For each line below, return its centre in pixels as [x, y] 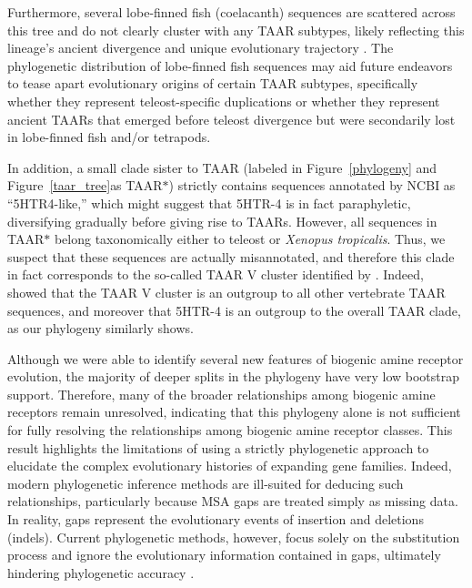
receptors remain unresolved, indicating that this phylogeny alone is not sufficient [234, 412]
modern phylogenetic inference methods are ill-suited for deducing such [206, 483]
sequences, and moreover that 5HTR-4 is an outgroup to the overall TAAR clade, [234, 310]
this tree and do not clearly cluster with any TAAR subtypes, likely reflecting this [236, 30]
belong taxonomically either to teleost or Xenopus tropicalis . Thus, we [250, 239]
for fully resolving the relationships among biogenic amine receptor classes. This [230, 430]
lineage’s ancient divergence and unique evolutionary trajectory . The [201, 48]
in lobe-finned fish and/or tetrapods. [109, 137]
